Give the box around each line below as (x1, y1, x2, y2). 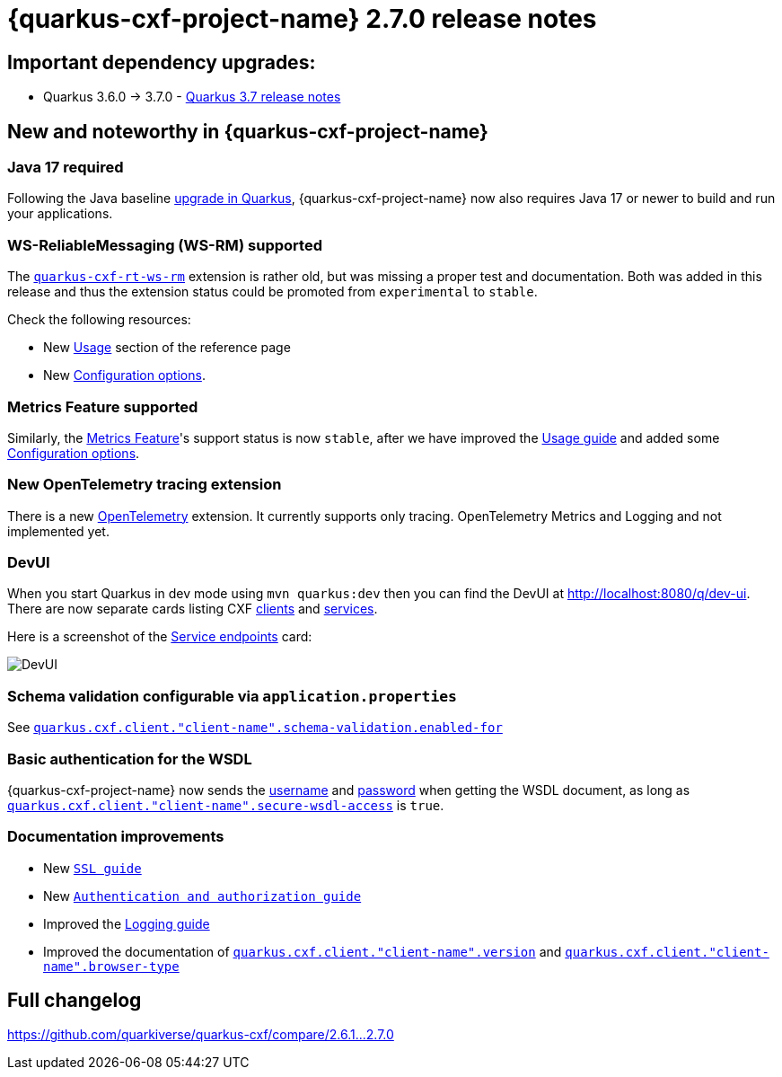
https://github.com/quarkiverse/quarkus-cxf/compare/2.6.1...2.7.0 (7, 1027, 394, 1043)
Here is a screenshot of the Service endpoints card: (7, 629, 312, 645)
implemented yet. (7, 523, 110, 539)
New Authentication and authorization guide (43, 887, 362, 904)
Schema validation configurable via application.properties (7, 686, 457, 705)
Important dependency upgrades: (7, 50, 316, 74)
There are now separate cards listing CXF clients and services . (7, 601, 378, 617)
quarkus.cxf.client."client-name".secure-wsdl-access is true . (7, 797, 444, 813)
